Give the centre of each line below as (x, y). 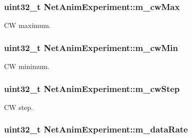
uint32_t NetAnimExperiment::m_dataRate (96, 129)
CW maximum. (27, 25)
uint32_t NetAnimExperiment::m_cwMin (91, 47)
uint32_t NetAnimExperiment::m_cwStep (92, 88)
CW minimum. (27, 66)
